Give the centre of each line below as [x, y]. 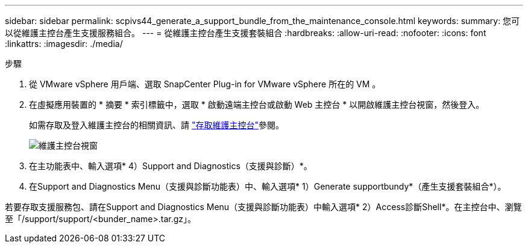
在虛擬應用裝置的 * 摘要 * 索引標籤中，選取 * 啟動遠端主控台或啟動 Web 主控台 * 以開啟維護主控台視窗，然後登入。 [257, 104]
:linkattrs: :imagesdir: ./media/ [64, 44]
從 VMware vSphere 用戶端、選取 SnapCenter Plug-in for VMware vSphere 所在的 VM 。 [205, 84]
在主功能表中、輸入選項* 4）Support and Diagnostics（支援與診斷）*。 [171, 166]
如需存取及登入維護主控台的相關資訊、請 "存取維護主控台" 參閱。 [156, 125]
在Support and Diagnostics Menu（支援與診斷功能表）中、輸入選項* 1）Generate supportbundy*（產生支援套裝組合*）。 [268, 186]
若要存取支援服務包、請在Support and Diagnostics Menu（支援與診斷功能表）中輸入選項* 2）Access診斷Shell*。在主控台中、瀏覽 [263, 207]
